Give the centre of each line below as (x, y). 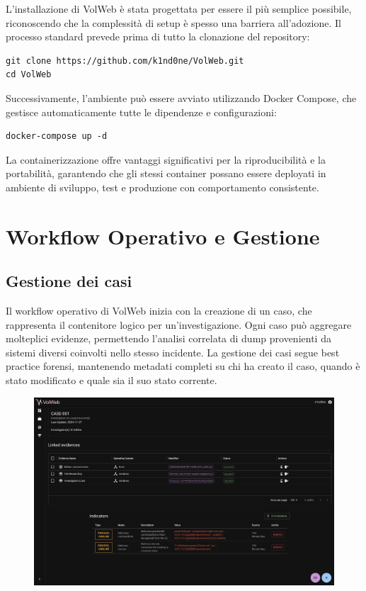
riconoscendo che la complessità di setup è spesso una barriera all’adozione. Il (173, 22)
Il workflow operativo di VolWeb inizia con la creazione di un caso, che (159, 311)
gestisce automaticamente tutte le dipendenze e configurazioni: (141, 112)
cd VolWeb (29, 75)
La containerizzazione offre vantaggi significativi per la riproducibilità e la (166, 159)
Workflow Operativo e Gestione (163, 236)
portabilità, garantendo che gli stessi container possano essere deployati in (166, 173)
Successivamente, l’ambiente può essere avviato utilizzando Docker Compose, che (181, 97)
